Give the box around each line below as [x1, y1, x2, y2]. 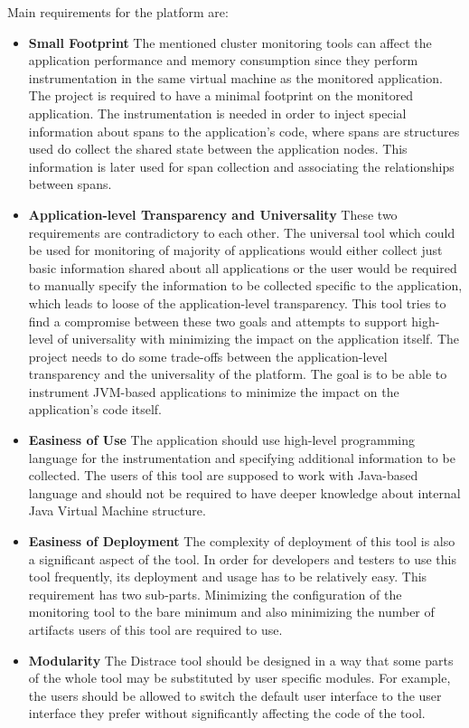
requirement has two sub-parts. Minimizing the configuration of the [28, 584, 402, 603]
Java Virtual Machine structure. [28, 501, 206, 520]
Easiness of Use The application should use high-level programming [28, 430, 416, 449]
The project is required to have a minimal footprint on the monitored [28, 86, 414, 105]
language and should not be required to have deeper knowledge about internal [28, 483, 461, 502]
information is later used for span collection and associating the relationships [28, 156, 455, 175]
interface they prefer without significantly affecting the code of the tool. [28, 704, 426, 723]
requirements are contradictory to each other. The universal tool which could [28, 222, 455, 241]
